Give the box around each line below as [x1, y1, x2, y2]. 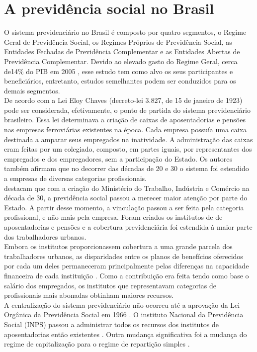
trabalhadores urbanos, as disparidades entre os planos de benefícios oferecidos [4, 251, 243, 261]
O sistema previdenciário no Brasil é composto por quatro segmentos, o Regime [4, 27, 247, 37]
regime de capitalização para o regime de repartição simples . [4, 339, 190, 349]
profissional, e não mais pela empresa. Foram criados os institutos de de [4, 212, 223, 222]
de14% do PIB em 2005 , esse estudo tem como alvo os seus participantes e [4, 66, 233, 76]
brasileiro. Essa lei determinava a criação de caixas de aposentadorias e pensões [4, 114, 246, 125]
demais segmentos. [4, 85, 60, 95]
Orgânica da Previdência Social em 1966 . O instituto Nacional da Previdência [4, 309, 244, 320]
